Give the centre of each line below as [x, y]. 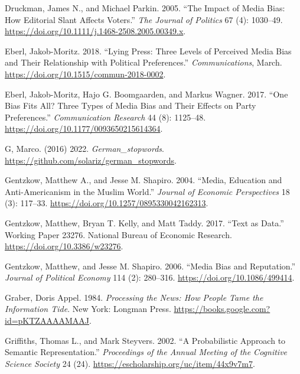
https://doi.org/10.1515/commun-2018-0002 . [85, 74]
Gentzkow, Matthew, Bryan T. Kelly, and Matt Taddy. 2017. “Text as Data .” [144, 222]
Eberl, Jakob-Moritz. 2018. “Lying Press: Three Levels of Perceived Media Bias [148, 51]
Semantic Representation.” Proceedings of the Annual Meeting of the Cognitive [146, 352]
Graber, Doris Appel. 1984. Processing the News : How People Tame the [134, 297]
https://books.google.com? [222, 309]
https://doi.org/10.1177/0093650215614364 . [84, 129]
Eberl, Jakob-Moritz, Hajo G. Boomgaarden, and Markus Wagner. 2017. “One [146, 94]
